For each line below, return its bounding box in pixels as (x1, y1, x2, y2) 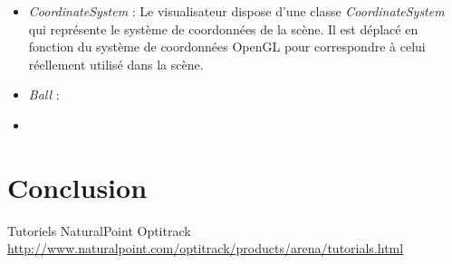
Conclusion (7, 168, 148, 205)
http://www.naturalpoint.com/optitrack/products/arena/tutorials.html (7, 239, 404, 258)
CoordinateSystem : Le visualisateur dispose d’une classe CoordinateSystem (28, 2, 445, 20)
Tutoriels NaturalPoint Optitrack (7, 221, 191, 240)
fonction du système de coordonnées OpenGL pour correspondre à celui (28, 37, 426, 56)
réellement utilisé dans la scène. (28, 54, 204, 73)
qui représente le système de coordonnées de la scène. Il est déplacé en (28, 19, 418, 38)
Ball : (28, 85, 60, 104)
